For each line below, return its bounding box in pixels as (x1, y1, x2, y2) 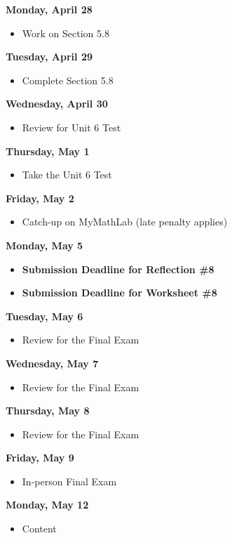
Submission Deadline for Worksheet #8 (22, 285, 217, 300)
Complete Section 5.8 (22, 72, 114, 87)
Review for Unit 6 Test (22, 119, 121, 134)
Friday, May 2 (6, 190, 74, 205)
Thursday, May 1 (6, 143, 90, 158)
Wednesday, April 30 (6, 96, 108, 111)
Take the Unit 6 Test (22, 167, 112, 182)
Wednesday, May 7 (6, 355, 99, 370)
